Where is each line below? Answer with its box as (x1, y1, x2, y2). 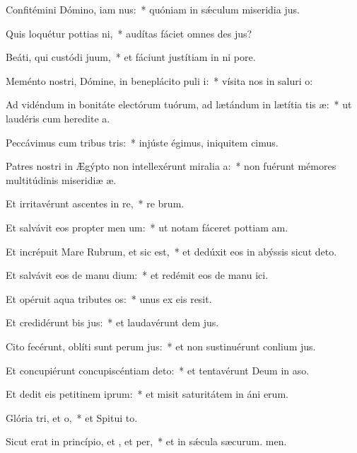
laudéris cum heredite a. (6, 110, 110, 125)
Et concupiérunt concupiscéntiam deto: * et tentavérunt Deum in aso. (6, 362, 310, 377)
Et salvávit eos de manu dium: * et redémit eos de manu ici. (6, 268, 269, 282)
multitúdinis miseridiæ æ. (6, 172, 117, 187)
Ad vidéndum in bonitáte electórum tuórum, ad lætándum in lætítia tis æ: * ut (6, 97, 352, 112)
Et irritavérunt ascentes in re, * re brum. (6, 196, 185, 211)
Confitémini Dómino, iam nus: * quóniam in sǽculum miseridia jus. (6, 2, 300, 16)
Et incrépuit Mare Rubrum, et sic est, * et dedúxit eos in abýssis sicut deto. (6, 243, 337, 258)
